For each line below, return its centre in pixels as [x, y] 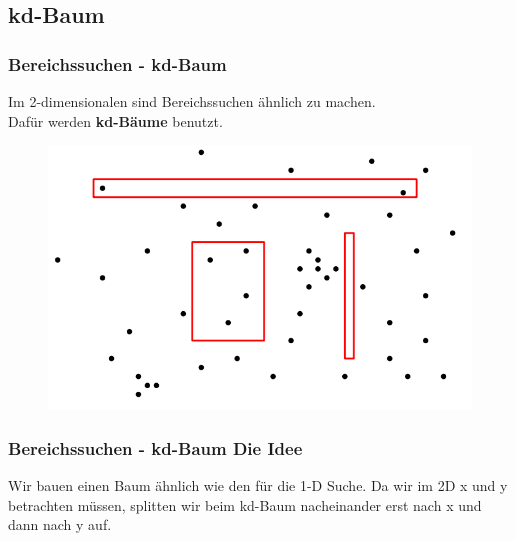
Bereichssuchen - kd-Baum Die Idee [155, 447]
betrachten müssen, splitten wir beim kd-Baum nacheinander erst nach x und [245, 504]
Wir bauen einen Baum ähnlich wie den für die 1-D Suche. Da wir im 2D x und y [258, 485]
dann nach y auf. [60, 524]
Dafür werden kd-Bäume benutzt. [115, 120]
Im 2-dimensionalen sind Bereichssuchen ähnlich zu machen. [192, 101]
